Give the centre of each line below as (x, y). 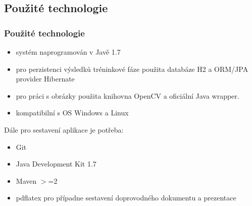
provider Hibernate (45, 79)
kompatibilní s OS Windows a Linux (72, 113)
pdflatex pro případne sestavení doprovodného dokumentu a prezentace (126, 198)
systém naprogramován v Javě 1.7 (68, 52)
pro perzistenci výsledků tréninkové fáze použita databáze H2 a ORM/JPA (132, 69)
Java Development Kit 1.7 (56, 164)
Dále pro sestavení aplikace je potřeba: (64, 129)
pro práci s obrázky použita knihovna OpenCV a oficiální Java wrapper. (128, 95)
